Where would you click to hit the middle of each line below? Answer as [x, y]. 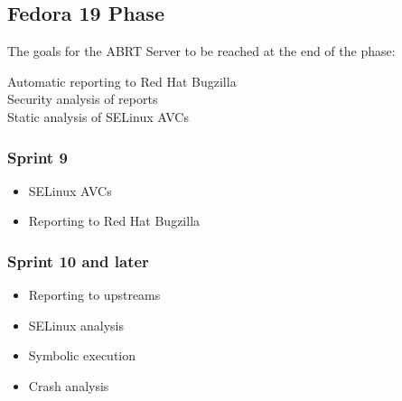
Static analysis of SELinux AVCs [98, 116]
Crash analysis [69, 385]
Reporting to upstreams [94, 295]
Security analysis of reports [83, 99]
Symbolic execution [82, 355]
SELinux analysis [76, 325]
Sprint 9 [37, 157]
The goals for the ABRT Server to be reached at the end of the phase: [201, 51]
